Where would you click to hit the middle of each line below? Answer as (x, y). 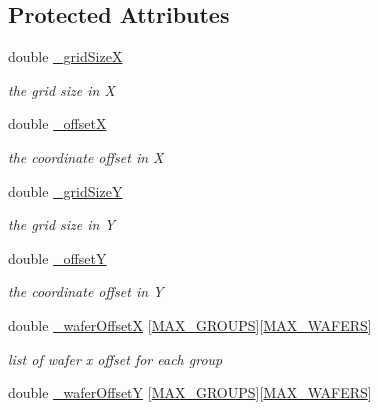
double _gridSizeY (65, 190)
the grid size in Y (61, 224)
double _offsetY (57, 257)
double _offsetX (57, 123)
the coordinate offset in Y (86, 291)
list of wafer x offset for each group (115, 358)
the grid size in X (61, 89)
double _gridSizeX (65, 56)
